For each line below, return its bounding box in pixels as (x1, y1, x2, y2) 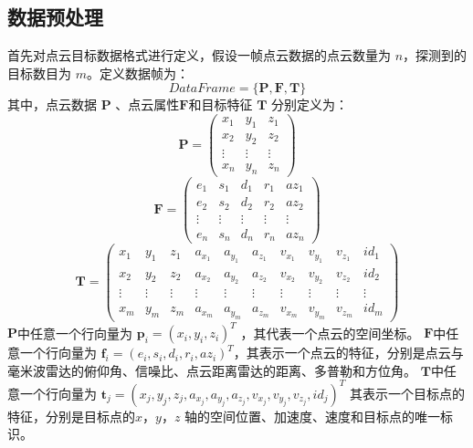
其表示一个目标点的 (349, 383, 465, 402)
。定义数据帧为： (86, 63, 189, 82)
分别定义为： (271, 95, 349, 114)
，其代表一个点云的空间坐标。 (240, 323, 420, 342)
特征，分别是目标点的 (7, 406, 135, 425)
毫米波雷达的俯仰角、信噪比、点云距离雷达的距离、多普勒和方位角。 (7, 360, 416, 380)
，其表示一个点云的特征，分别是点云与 (233, 343, 464, 362)
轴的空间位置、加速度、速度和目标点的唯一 (184, 406, 441, 425)
